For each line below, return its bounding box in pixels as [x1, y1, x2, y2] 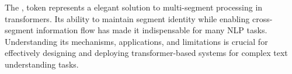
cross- [252, 12, 273, 24]
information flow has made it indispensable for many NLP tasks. [36, 24, 267, 36]
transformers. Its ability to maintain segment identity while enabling [5, 12, 250, 24]
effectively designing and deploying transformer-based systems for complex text [5, 47, 288, 59]
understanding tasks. [5, 58, 79, 70]
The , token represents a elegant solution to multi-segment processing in [5, 1, 263, 13]
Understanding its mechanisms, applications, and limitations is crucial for [5, 35, 268, 47]
